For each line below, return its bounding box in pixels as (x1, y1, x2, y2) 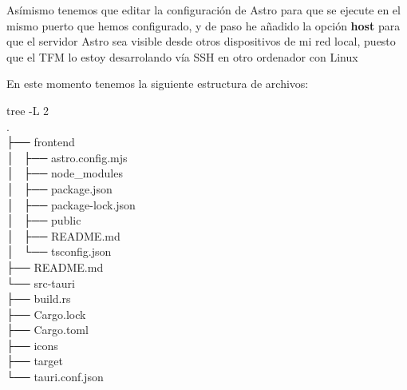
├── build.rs (6, 290, 71, 307)
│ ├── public (6, 212, 81, 229)
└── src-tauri (6, 274, 75, 291)
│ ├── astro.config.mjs (6, 149, 128, 165)
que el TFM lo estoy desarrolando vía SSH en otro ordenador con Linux (6, 48, 358, 65)
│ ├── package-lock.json (6, 196, 136, 213)
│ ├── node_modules (6, 165, 123, 181)
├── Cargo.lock (6, 305, 86, 322)
